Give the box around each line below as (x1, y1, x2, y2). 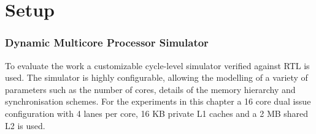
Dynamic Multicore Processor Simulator (5, 35, 209, 50)
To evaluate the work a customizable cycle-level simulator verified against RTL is (5, 59, 310, 72)
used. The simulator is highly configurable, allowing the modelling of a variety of (5, 71, 308, 84)
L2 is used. (5, 119, 45, 132)
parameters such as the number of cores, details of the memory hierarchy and (5, 83, 296, 95)
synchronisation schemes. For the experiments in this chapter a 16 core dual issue (5, 95, 311, 108)
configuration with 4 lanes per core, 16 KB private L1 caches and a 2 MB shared (5, 106, 309, 119)
